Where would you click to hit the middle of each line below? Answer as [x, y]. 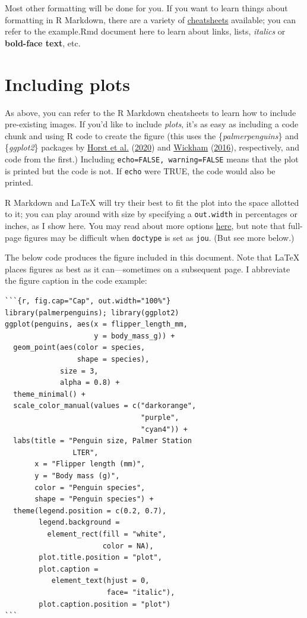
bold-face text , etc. [43, 43]
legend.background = [79, 523]
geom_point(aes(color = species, [79, 348]
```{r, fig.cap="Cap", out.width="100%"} [88, 301]
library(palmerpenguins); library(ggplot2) [92, 313]
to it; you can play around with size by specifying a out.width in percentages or [151, 214]
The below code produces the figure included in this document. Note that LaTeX [152, 257]
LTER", [86, 452]
